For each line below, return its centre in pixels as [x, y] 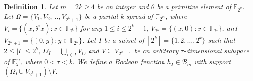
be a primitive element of [194, 6]
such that [221, 40]
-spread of [138, 16]
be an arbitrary [156, 50]
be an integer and [123, 6]
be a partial [101, 16]
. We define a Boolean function [119, 61]
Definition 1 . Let [31, 6]
